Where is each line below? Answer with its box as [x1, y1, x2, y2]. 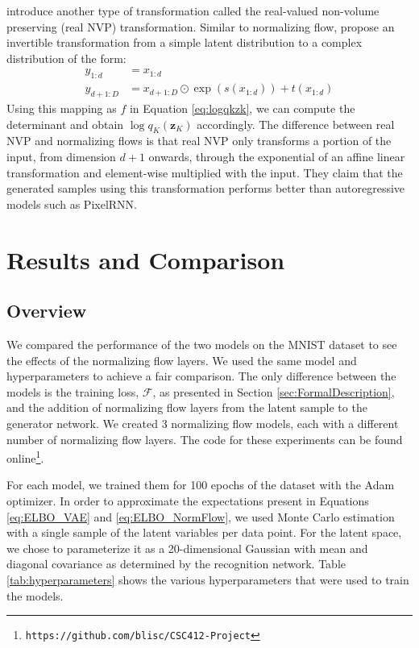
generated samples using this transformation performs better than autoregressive [6, 180, 405, 197]
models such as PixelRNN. [6, 195, 137, 212]
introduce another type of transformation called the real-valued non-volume [6, 2, 380, 19]
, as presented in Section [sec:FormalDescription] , [152, 383, 395, 400]
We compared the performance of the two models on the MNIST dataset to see [6, 335, 397, 352]
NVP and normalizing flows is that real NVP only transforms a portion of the [6, 132, 392, 149]
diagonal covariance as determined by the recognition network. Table [6, 555, 346, 572]
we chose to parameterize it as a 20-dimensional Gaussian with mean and [6, 539, 368, 556]
